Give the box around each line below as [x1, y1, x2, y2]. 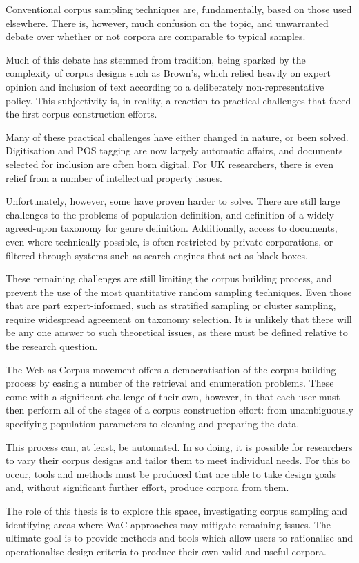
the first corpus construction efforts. [6, 107, 157, 121]
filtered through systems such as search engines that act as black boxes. [6, 248, 308, 262]
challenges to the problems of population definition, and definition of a [6, 207, 304, 221]
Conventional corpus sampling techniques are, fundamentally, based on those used [6, 2, 352, 16]
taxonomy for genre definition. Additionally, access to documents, [60, 221, 338, 235]
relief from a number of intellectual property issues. [6, 170, 222, 185]
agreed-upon [6, 221, 58, 235]
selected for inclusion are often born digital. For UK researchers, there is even [6, 156, 333, 171]
